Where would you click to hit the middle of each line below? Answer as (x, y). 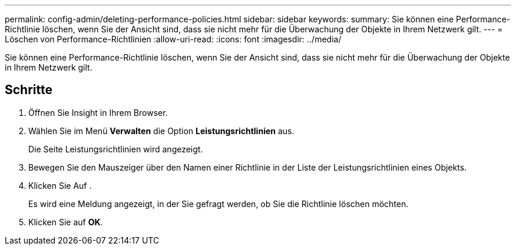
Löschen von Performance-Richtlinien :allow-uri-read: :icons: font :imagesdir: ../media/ (173, 39)
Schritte (29, 90)
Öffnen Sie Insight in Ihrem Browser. (98, 112)
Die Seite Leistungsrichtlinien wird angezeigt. (116, 149)
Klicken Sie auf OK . (66, 222)
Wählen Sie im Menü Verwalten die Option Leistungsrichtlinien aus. (161, 131)
